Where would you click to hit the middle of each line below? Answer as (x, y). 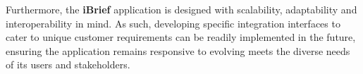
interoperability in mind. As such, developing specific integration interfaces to (173, 23)
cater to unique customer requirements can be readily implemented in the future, (181, 37)
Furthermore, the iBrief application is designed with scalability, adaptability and (181, 9)
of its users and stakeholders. (68, 64)
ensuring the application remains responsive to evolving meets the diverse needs (178, 50)
